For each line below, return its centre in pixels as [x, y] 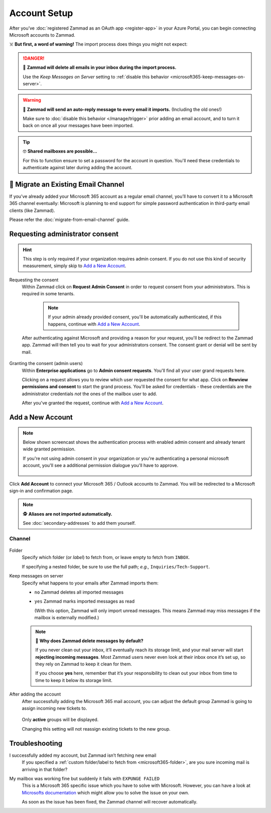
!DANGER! [34, 58]
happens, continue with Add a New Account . [94, 324]
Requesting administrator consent [64, 234]
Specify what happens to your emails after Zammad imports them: [90, 583]
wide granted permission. [49, 449]
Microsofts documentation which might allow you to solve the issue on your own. [105, 792]
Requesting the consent [34, 280]
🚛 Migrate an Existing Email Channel [67, 184]
